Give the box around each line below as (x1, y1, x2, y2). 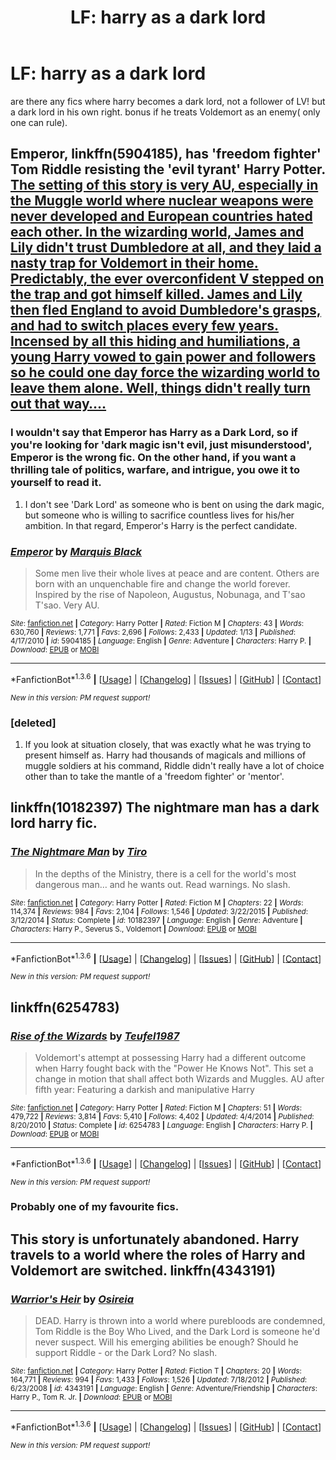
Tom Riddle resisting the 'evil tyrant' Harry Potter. (10, 161, 326, 178)
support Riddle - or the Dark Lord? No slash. (34, 1347, 218, 1359)
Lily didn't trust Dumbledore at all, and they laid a (10, 239, 322, 256)
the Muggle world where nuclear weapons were (10, 192, 314, 210)
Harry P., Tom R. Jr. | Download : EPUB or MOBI (10, 1392, 173, 1403)
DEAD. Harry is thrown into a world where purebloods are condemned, (34, 1315, 326, 1327)
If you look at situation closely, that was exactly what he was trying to (24, 738, 312, 750)
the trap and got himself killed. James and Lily (10, 286, 303, 303)
